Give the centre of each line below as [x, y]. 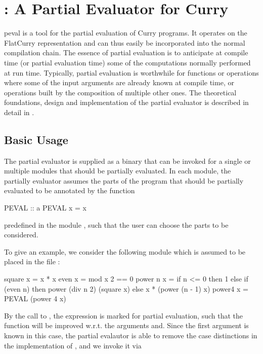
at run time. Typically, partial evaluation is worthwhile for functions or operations [131, 72]
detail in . [19, 112]
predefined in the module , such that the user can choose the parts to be [116, 224]
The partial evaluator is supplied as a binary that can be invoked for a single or [127, 161]
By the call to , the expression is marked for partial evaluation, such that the [123, 315]
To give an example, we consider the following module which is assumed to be [125, 251]
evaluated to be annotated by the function [70, 190]
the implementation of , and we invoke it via [73, 345]
